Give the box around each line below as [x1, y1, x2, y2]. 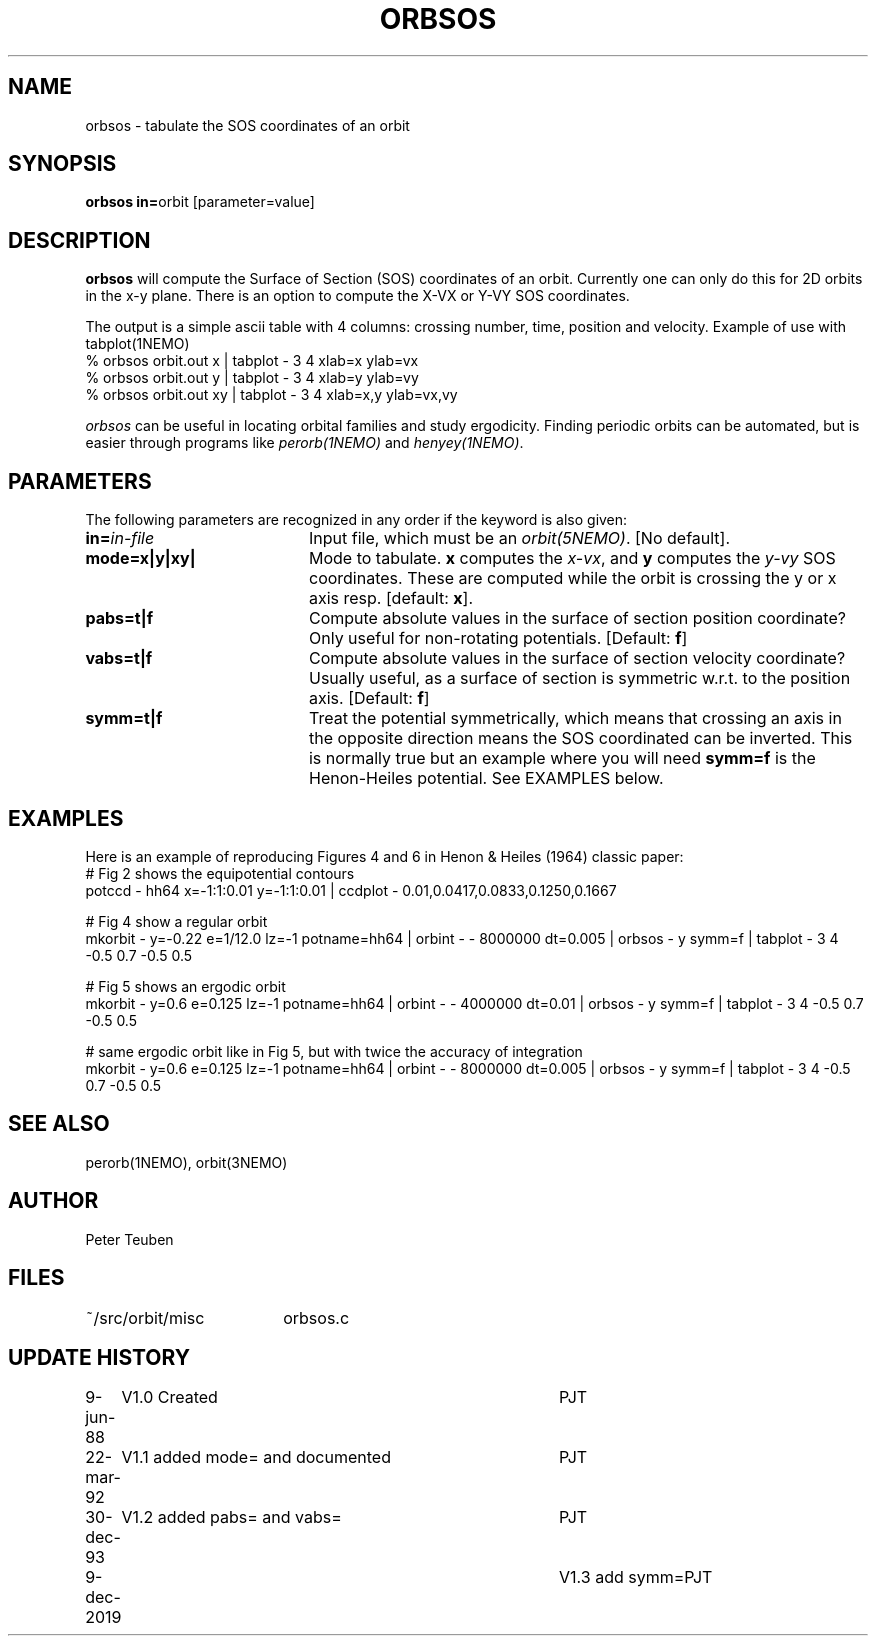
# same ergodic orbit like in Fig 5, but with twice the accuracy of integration [85, 1042, 583, 1060]
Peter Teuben [85, 1230, 174, 1248]
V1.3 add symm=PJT [559, 1567, 713, 1588]
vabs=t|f [85, 648, 153, 669]
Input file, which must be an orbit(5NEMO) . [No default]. [308, 528, 731, 549]
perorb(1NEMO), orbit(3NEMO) [85, 1153, 288, 1171]
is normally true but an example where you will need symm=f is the [308, 748, 816, 769]
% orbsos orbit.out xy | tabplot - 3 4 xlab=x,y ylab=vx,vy [85, 386, 458, 404]
